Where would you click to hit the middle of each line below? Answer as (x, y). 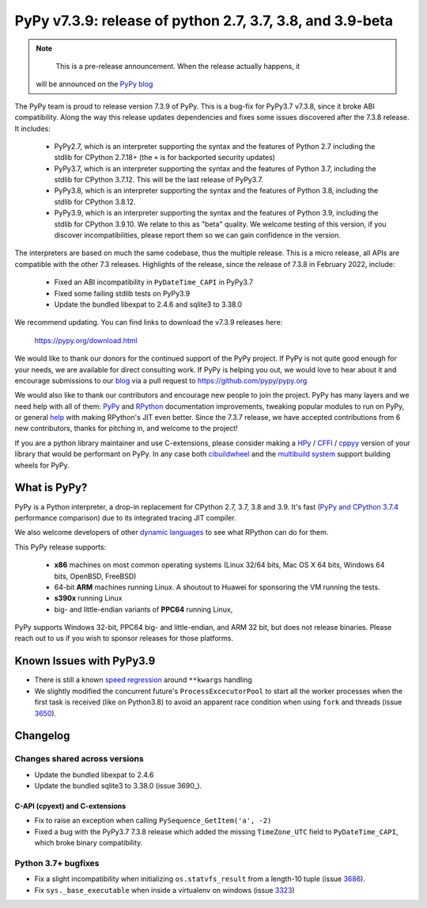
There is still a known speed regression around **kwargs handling (143, 680)
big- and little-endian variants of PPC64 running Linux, (144, 609)
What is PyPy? (51, 488)
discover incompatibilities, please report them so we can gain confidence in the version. (198, 235)
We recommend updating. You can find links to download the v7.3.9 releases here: (149, 322)
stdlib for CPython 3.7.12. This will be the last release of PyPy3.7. (159, 180)
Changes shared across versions (79, 759)
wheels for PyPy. (42, 465)
